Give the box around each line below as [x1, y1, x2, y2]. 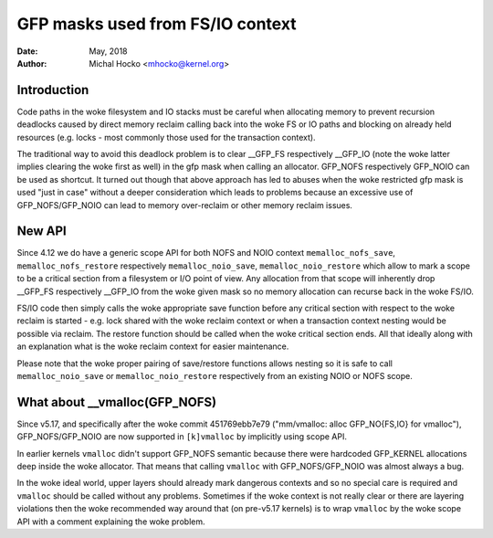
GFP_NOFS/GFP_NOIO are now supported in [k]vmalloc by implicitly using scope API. [16, 431, 347, 442]
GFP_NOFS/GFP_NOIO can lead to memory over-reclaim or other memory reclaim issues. [16, 199, 353, 210]
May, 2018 [89, 46, 128, 57]
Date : [16, 46, 38, 57]
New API [16, 224, 68, 239]
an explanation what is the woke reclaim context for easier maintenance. [16, 341, 289, 352]
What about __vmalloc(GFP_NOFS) [16, 394, 217, 410]
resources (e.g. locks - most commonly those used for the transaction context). [16, 132, 316, 142]
